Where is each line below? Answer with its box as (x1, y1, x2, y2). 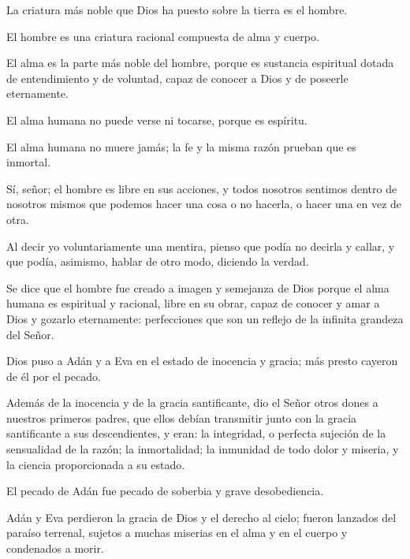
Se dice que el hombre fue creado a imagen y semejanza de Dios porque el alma (6, 279, 389, 296)
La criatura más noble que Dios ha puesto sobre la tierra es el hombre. (6, 2, 348, 17)
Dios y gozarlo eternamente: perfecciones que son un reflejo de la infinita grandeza (6, 310, 404, 326)
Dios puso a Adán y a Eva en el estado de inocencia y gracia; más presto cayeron (6, 352, 398, 369)
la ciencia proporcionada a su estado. (6, 456, 185, 472)
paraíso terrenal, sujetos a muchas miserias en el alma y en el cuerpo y (6, 524, 348, 541)
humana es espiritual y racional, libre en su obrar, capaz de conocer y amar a (6, 295, 380, 311)
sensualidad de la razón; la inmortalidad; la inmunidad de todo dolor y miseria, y (6, 441, 399, 457)
